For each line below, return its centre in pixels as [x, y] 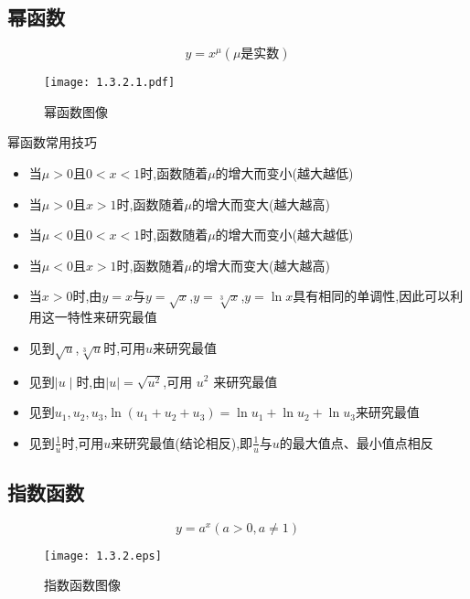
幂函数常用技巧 [52, 142]
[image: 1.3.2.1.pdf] [110, 83]
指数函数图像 [82, 585]
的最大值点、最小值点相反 [356, 442]
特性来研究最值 [112, 317]
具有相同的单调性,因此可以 [372, 296]
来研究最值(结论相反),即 [182, 442]
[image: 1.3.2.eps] [103, 556]
